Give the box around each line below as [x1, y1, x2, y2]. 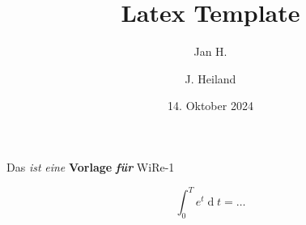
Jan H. [193, 43, 227, 60]
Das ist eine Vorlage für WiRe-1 [6, 158, 175, 175]
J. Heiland [185, 70, 236, 87]
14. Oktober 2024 [168, 97, 253, 114]
